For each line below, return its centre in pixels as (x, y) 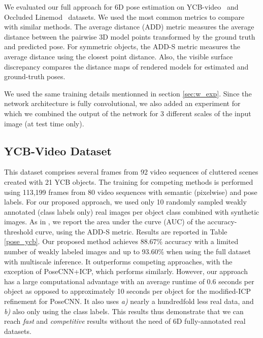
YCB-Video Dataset (58, 150)
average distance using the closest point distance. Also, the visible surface (119, 56)
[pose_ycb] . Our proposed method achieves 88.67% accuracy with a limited (121, 241)
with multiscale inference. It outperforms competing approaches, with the (118, 261)
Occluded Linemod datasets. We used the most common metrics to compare (124, 16)
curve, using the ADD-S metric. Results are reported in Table (131, 231)
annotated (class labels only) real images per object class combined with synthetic (132, 211)
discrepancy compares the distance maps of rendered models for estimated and (126, 66)
